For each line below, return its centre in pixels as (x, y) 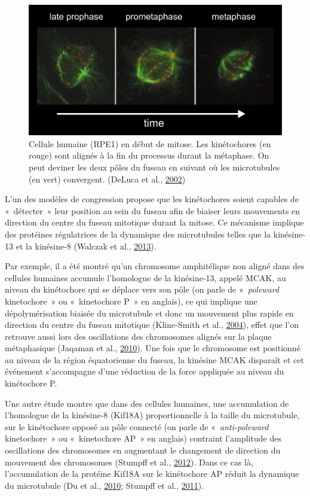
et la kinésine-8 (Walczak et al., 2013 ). (86, 246)
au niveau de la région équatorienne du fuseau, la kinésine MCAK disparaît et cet (154, 359)
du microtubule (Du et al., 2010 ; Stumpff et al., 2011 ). (105, 485)
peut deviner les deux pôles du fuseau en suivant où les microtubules (154, 167)
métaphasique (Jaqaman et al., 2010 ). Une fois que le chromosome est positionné (153, 348)
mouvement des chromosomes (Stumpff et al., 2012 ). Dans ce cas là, (129, 462)
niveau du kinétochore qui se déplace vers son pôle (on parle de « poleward (142, 289)
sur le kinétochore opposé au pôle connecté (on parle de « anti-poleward (137, 426)
